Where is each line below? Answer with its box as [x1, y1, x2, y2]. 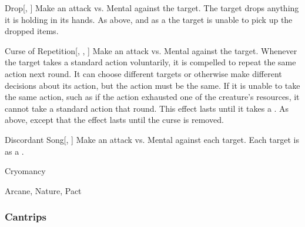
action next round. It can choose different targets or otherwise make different [5, 67, 282, 79]
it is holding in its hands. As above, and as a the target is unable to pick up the [5, 13, 293, 25]
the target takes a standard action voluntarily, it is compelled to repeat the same [5, 56, 296, 68]
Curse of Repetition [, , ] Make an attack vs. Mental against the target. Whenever [5, 44, 297, 56]
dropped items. [5, 25, 59, 37]
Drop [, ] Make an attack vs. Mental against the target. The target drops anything [5, 2, 299, 14]
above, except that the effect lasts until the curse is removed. [5, 113, 224, 126]
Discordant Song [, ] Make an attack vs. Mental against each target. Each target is [5, 133, 299, 145]
